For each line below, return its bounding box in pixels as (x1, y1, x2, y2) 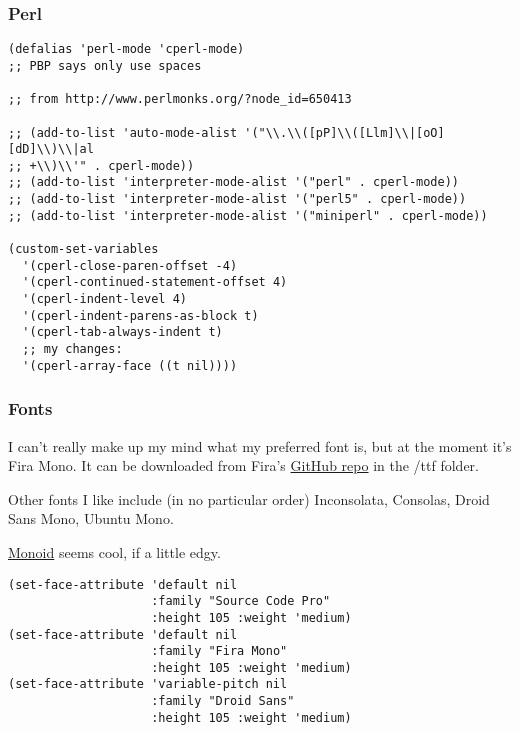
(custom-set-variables (8, 242, 159, 257)
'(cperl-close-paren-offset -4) (22, 258, 238, 273)
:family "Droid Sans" (151, 694, 295, 709)
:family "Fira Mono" (151, 644, 288, 659)
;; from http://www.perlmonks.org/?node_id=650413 (8, 92, 352, 107)
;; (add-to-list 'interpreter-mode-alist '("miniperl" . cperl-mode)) (8, 208, 488, 223)
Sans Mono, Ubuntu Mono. (8, 508, 174, 529)
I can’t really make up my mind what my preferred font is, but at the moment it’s (8, 435, 512, 456)
